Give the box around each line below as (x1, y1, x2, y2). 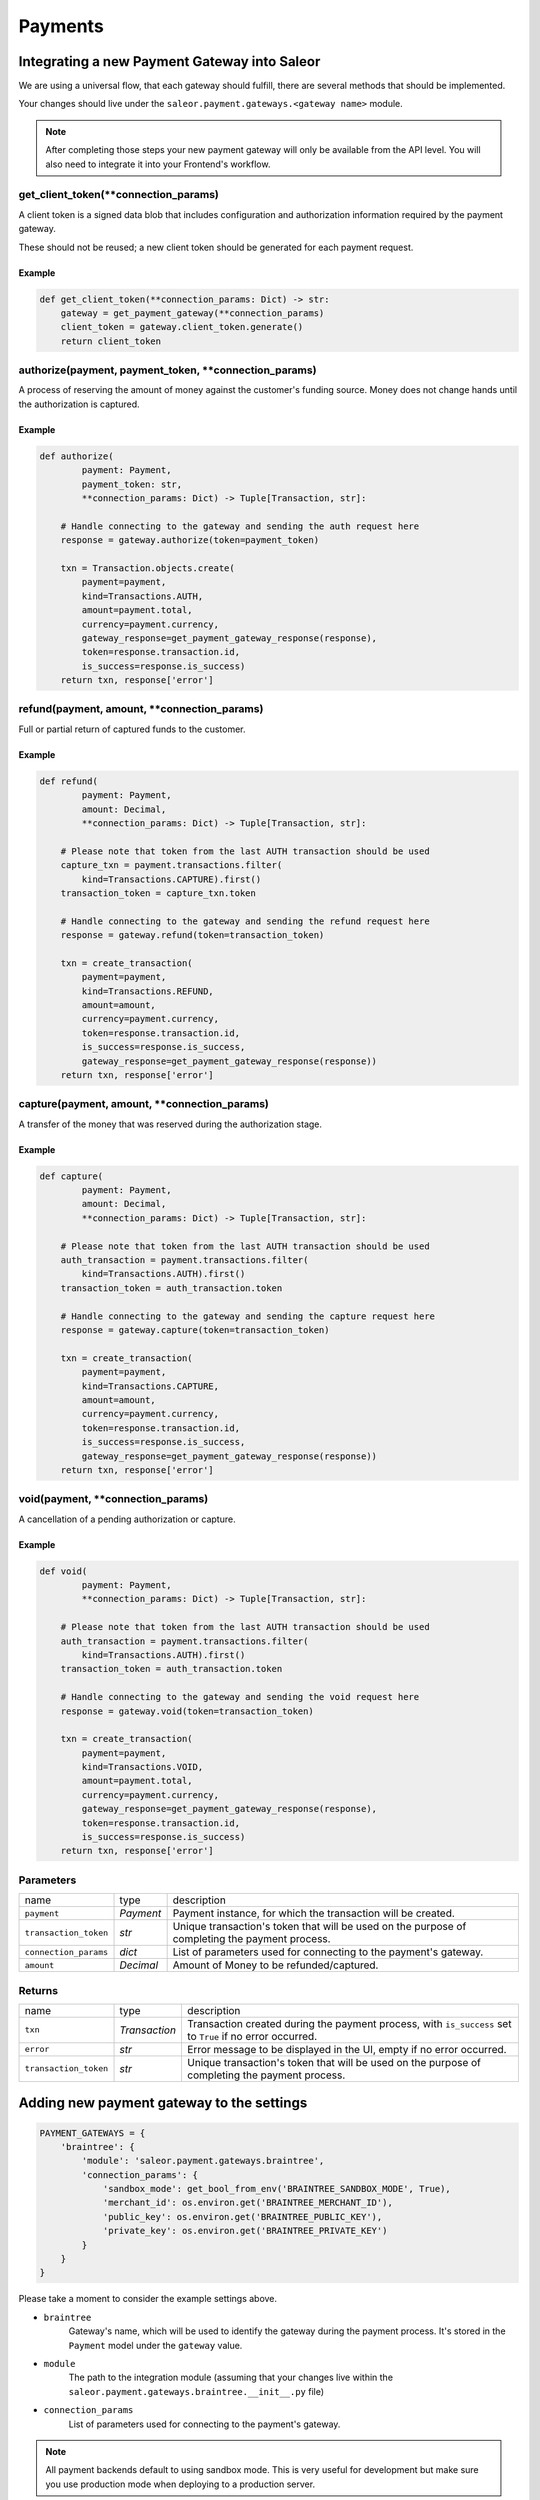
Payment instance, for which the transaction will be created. (172, 1906, 455, 1920)
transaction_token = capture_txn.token (60, 887, 257, 899)
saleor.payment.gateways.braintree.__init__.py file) (68, 2385, 325, 2397)
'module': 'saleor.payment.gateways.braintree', (81, 2155, 325, 2167)
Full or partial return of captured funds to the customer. (18, 723, 246, 735)
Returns (18, 1983, 59, 1997)
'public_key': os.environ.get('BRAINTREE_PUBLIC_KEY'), (102, 2211, 383, 2222)
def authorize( (39, 450, 114, 462)
